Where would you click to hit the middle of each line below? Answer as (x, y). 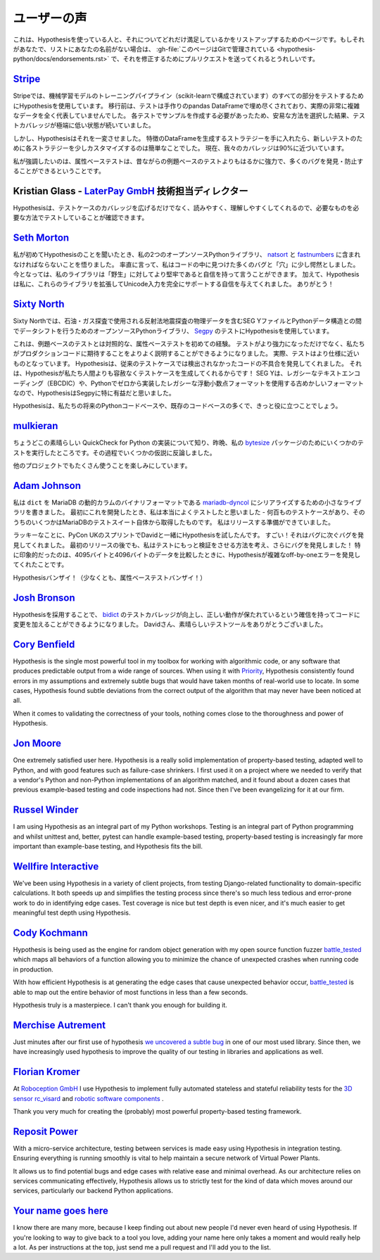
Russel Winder (46, 810)
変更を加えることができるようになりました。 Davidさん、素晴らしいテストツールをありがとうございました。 (170, 624)
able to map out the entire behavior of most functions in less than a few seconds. (131, 992)
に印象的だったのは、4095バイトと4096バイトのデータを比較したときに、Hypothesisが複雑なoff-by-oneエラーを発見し (187, 554)
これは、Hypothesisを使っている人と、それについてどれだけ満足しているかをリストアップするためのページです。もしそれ (189, 39)
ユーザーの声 (50, 18)
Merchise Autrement (59, 1025)
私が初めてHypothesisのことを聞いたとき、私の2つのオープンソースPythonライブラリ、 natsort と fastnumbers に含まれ (187, 255)
